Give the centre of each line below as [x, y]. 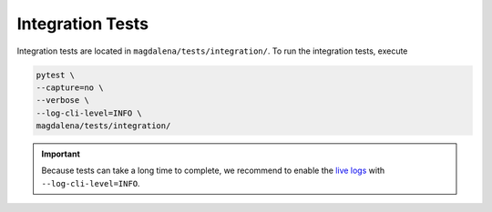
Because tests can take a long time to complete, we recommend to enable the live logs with [213, 171]
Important [61, 154]
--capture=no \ [70, 87]
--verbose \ [63, 101]
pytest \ [56, 75]
